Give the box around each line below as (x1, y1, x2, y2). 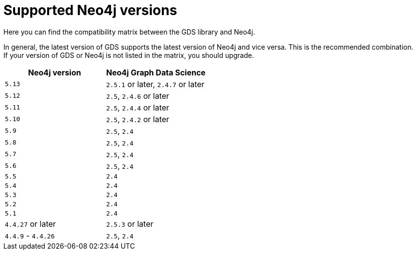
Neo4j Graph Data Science (106, 67, 206, 77)
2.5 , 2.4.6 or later (106, 91, 170, 101)
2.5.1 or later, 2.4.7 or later (106, 79, 205, 89)
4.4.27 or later (5, 218, 56, 229)
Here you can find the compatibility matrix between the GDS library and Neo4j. (3, 27, 255, 36)
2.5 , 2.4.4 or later (106, 102, 170, 112)
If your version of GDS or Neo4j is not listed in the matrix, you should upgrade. (3, 51, 254, 59)
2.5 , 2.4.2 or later (106, 114, 170, 124)
